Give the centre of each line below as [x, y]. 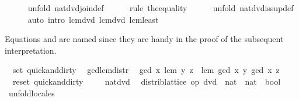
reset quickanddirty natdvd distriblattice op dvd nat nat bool [147, 81]
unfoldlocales [32, 93]
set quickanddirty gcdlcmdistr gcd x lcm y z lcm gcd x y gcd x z [146, 70]
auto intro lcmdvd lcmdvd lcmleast [93, 19]
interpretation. [31, 50]
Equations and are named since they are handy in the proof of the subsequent [144, 39]
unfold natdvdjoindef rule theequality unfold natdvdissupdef [161, 8]
